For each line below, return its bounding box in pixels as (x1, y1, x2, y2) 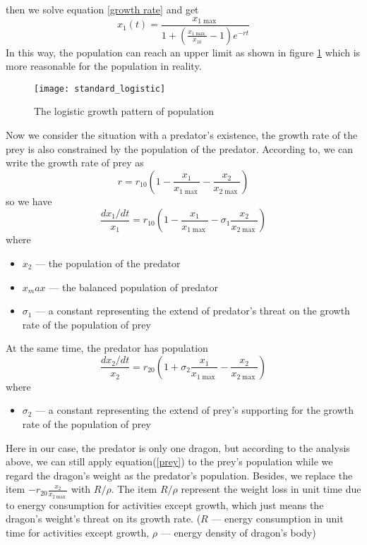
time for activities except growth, (6, 525, 150, 539)
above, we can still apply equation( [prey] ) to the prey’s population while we (6, 454, 333, 469)
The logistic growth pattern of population (34, 104, 214, 118)
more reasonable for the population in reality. (6, 59, 202, 73)
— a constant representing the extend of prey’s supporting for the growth (35, 403, 354, 417)
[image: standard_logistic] (34, 83, 166, 94)
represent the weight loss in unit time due (181, 482, 361, 496)
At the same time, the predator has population (6, 341, 208, 355)
